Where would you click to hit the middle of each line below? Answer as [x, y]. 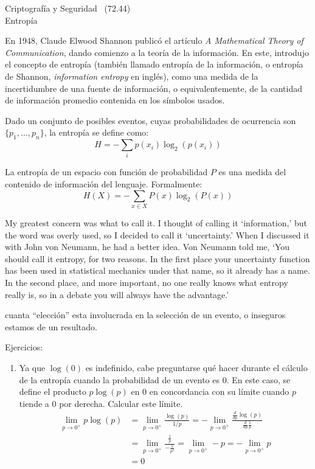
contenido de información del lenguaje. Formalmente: [104, 184]
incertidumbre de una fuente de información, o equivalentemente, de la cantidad [154, 88]
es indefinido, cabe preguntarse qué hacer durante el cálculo [196, 367]
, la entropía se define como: [96, 132]
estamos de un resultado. [51, 326]
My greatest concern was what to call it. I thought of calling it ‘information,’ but [156, 222]
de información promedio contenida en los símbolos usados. [115, 100]
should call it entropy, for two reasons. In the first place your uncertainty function [157, 258]
